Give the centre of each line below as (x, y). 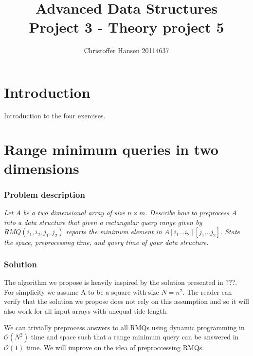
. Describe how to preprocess (187, 213)
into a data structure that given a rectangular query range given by (103, 222)
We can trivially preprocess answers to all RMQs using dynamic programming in (124, 327)
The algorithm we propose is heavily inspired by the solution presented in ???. (121, 282)
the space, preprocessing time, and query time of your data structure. (106, 242)
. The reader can (207, 291)
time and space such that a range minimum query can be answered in (135, 337)
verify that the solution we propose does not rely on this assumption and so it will (126, 301)
